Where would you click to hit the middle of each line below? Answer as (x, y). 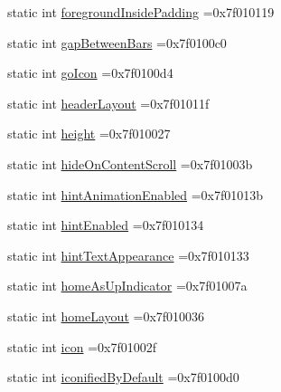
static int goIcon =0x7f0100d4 (90, 73)
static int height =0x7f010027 (89, 134)
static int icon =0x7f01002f (82, 346)
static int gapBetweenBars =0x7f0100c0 (117, 42)
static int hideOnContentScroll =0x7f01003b (130, 163)
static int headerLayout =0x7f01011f (108, 103)
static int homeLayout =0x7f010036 (106, 316)
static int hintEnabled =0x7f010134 (106, 225)
